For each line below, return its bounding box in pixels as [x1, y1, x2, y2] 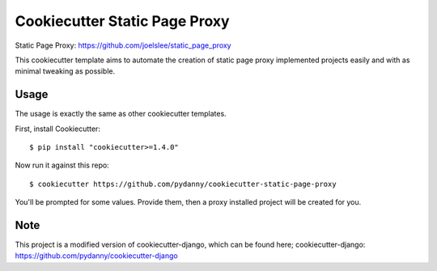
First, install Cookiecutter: [15, 124, 101, 133]
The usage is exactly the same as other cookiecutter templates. [15, 109, 227, 119]
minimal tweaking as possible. [15, 66, 116, 76]
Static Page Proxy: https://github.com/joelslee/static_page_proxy [15, 40, 231, 50]
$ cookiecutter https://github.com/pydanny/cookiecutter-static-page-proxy [29, 179, 337, 188]
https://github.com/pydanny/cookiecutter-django [15, 251, 178, 260]
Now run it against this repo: [15, 160, 109, 170]
